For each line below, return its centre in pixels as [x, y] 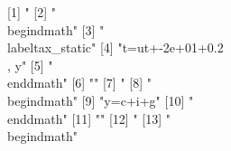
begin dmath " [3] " [56, 29]
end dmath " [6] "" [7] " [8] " [79, 83]
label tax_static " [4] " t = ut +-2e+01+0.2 [115, 47]
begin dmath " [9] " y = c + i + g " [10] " [101, 100]
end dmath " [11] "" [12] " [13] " [89, 118]
